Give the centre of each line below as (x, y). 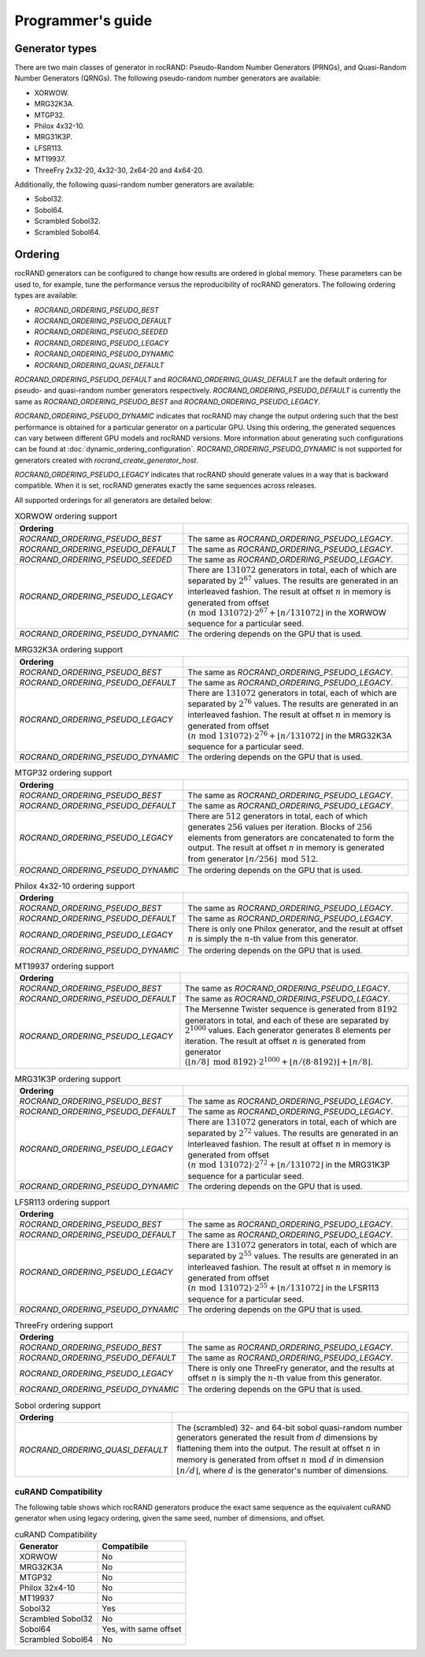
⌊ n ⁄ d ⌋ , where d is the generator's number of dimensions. (283, 1470)
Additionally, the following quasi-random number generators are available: (135, 184)
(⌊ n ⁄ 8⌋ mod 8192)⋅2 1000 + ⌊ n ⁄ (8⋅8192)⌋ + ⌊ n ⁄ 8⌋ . (279, 1062)
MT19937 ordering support (64, 967)
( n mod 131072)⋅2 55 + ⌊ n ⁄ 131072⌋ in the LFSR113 (283, 1287)
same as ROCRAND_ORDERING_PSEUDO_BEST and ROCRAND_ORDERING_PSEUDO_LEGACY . (167, 401)
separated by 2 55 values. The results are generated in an (293, 1256)
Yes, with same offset (142, 1629)
